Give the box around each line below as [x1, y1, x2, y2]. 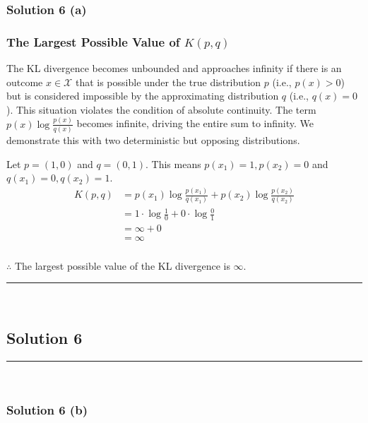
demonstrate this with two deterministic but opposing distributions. [6, 133, 300, 148]
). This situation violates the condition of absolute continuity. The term [6, 102, 316, 117]
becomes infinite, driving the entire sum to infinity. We [76, 116, 314, 131]
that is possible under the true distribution [75, 74, 261, 89]
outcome [6, 74, 43, 89]
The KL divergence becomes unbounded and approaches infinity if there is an [6, 61, 342, 76]
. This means [146, 156, 201, 171]
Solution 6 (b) [6, 400, 88, 418]
